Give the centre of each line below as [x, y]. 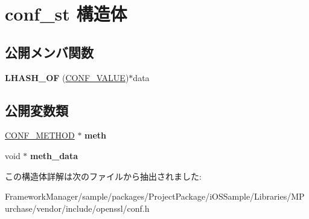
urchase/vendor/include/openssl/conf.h [77, 208]
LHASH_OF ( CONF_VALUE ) [67, 77]
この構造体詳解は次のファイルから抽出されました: [103, 176]
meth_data [54, 155]
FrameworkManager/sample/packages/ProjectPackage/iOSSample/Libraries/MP [155, 196]
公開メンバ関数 [49, 52]
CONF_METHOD [40, 135]
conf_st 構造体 [66, 14]
